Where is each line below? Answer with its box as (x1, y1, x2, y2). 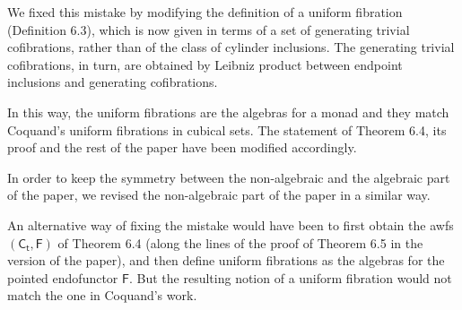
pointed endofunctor (7, 268, 118, 287)
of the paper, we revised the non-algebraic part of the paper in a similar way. (7, 185, 431, 204)
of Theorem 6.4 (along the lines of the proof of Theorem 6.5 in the (57, 233, 423, 252)
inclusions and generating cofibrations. (7, 73, 218, 91)
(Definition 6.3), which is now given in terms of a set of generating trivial (7, 20, 410, 39)
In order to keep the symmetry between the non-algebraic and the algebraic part (7, 168, 450, 186)
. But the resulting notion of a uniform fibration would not (128, 268, 452, 287)
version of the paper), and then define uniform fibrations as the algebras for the (7, 251, 445, 270)
